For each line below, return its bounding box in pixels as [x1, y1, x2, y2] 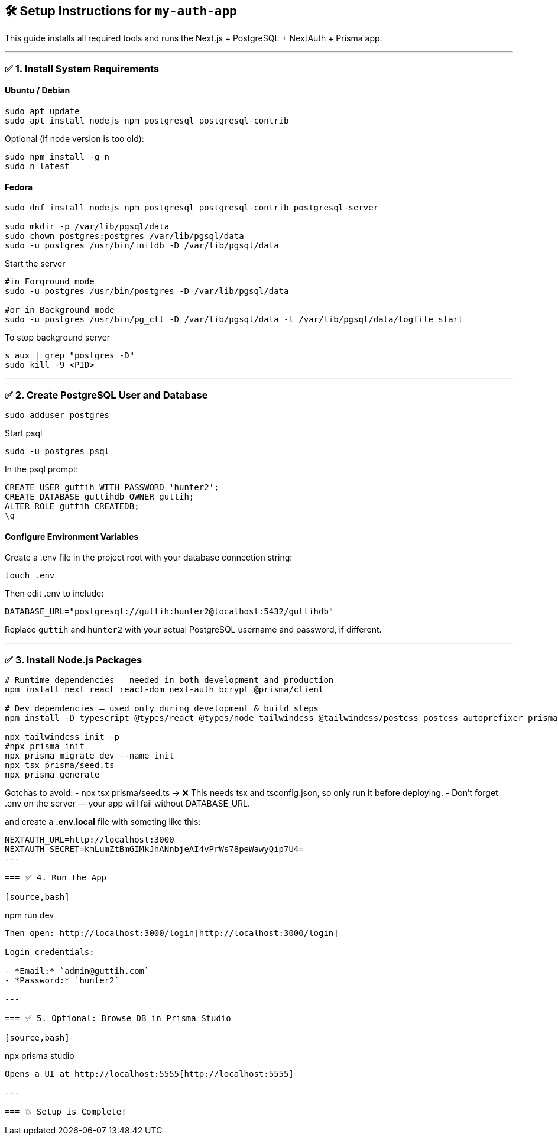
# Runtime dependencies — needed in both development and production [5, 675, 334, 685]
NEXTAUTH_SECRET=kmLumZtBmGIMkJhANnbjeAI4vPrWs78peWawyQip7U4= [5, 844, 304, 854]
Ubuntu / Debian [5, 85, 70, 96]
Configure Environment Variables [5, 531, 139, 542]
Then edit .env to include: [5, 588, 104, 599]
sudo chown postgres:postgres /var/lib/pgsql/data [5, 231, 244, 241]
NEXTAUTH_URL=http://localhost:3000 [5, 834, 174, 844]
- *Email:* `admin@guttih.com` [5, 966, 150, 976]
